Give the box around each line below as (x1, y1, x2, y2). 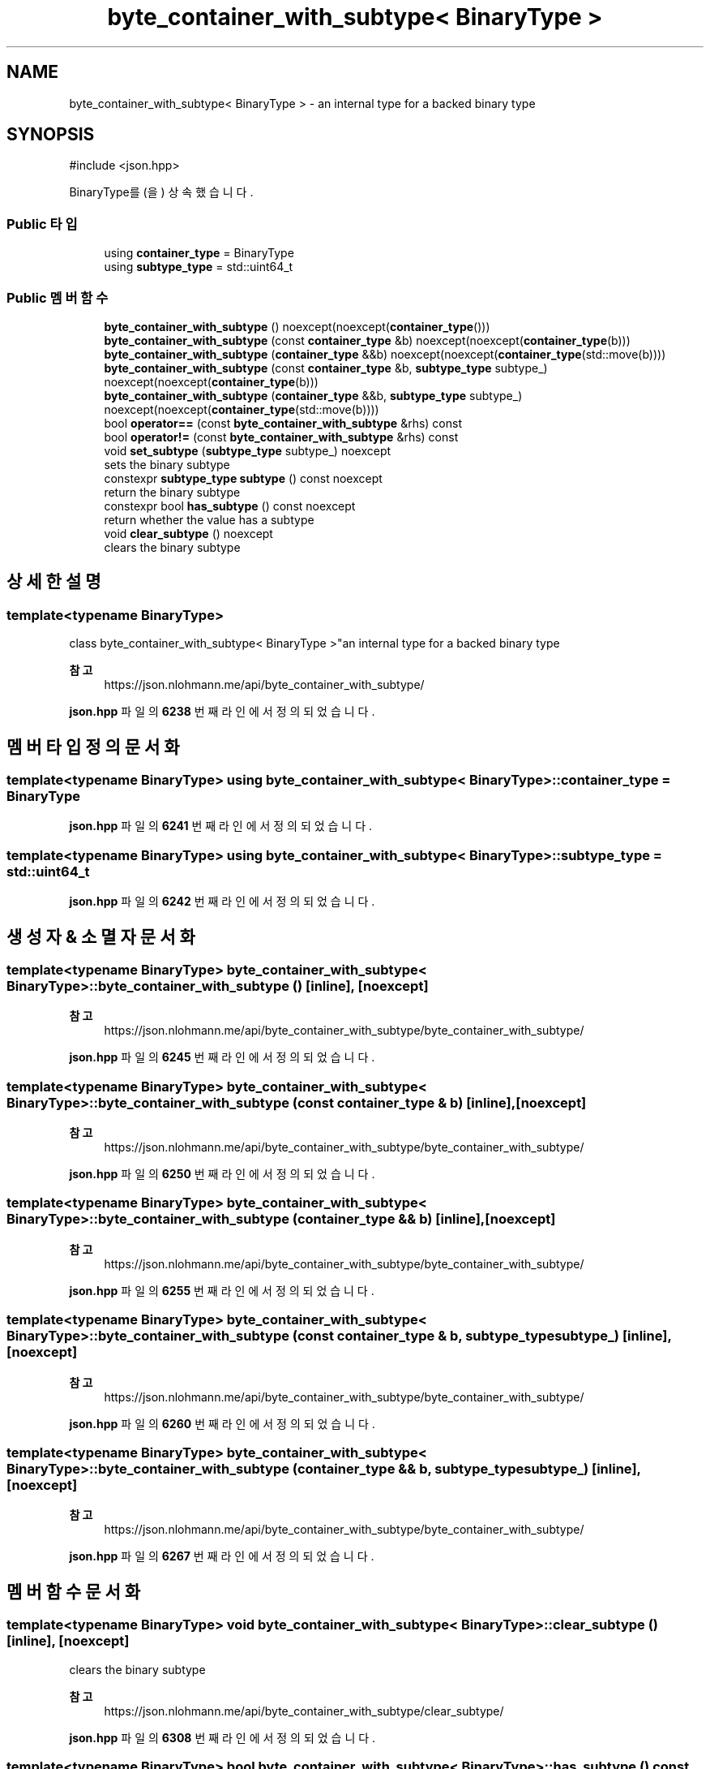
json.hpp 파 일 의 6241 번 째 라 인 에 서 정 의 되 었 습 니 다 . (69, 819, 373, 833)
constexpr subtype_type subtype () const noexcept (104, 471, 383, 485)
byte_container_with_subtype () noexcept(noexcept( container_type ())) (104, 319, 490, 334)
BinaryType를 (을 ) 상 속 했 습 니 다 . (69, 185, 254, 200)
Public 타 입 (6, 215, 78, 232)
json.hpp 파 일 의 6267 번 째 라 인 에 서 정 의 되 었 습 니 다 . (69, 1549, 374, 1564)
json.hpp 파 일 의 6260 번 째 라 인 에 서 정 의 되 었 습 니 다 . (69, 1416, 375, 1431)
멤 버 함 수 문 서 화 (6, 1581, 141, 1602)
